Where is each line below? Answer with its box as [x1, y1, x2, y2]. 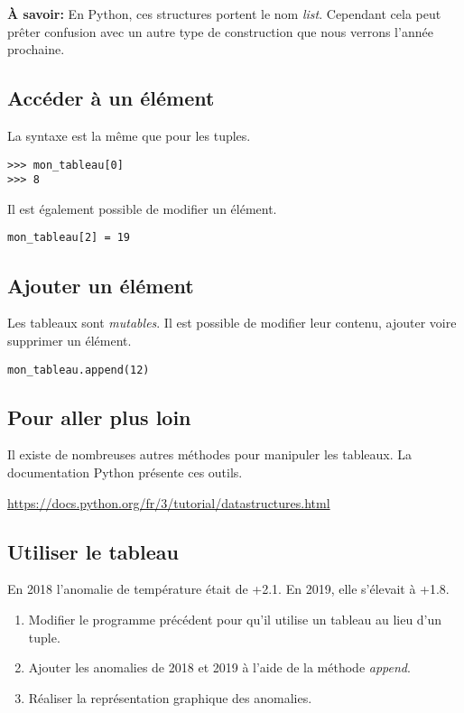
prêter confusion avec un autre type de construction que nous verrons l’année [7, 22, 433, 41]
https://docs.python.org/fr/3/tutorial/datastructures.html [7, 493, 330, 512]
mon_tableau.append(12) [7, 363, 150, 376]
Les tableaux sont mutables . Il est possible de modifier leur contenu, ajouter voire [7, 313, 457, 332]
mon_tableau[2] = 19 [7, 231, 131, 245]
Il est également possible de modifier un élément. [7, 199, 277, 218]
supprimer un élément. [7, 330, 132, 349]
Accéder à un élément [7, 84, 215, 112]
